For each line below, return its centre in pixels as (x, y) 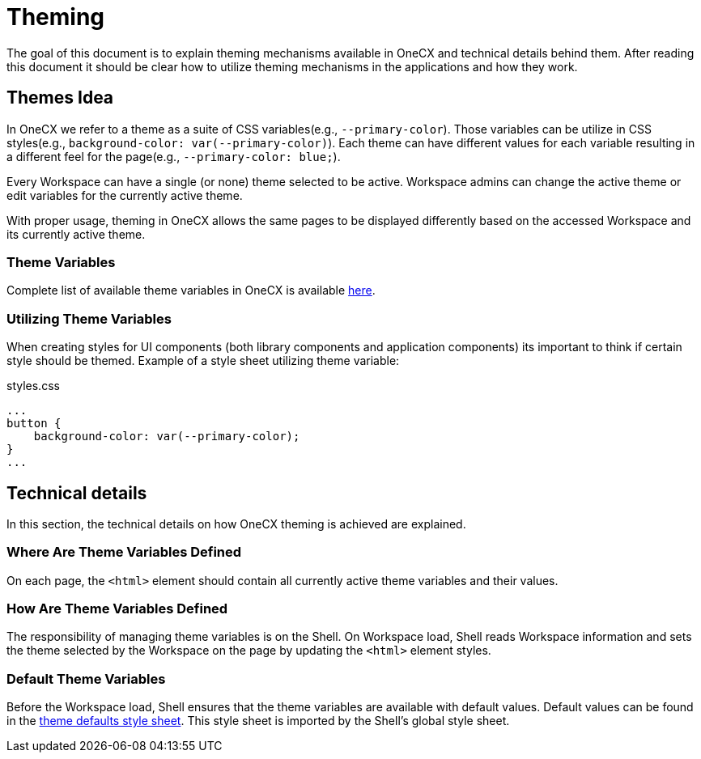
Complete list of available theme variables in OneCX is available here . (191, 290)
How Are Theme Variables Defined (117, 609)
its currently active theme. (76, 234)
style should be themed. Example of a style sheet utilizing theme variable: (203, 361)
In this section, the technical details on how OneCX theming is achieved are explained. (236, 524)
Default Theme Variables (86, 678)
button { (34, 424)
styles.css (33, 386)
